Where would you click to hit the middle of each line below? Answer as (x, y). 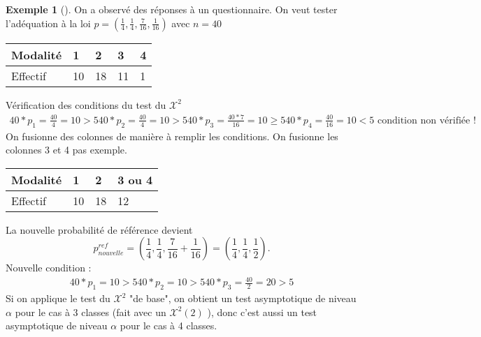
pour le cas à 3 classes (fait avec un (91, 312)
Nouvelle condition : (49, 268)
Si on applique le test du (58, 298)
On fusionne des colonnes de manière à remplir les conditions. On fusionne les (172, 136)
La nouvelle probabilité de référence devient (99, 229)
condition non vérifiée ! (427, 120)
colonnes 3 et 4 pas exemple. (66, 150)
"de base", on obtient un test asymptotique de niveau (243, 298)
